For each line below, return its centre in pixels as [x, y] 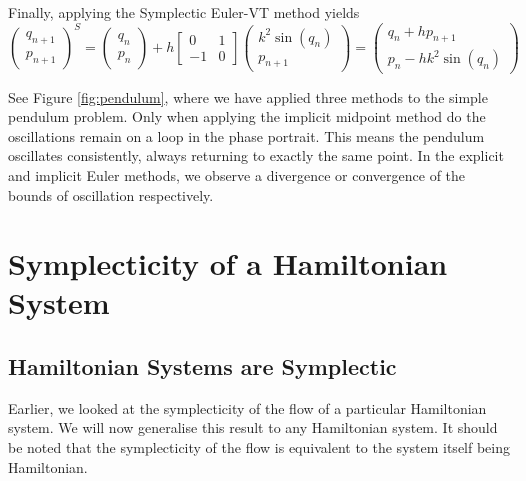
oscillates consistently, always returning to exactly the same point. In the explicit [256, 155]
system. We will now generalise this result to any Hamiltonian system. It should [253, 427]
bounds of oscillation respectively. [111, 194]
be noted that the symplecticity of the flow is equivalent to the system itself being [259, 447]
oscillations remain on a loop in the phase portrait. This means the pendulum [246, 135]
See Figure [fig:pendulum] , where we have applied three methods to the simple [248, 96]
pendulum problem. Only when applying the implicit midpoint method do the [247, 116]
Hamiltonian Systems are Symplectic [202, 366]
